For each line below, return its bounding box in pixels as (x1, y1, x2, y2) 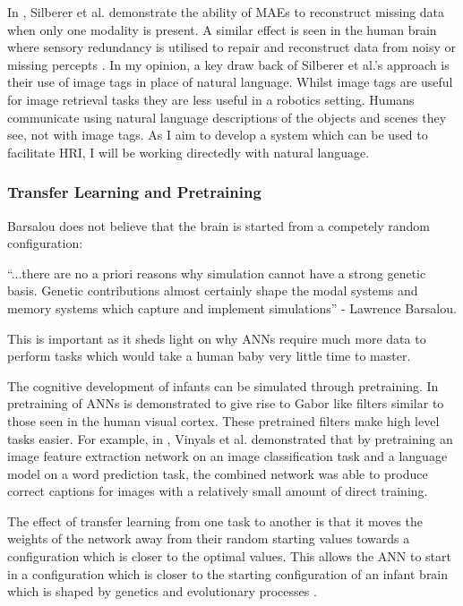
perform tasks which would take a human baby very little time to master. (7, 346, 411, 365)
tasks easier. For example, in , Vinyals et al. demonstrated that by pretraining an (7, 429, 453, 448)
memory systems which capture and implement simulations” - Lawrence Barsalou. (7, 298, 457, 317)
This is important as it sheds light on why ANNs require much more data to (7, 329, 426, 347)
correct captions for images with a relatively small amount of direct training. (7, 482, 428, 500)
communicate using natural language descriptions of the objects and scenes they (7, 107, 447, 126)
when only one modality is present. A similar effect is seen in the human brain (7, 20, 437, 38)
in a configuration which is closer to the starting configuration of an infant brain (7, 564, 449, 583)
